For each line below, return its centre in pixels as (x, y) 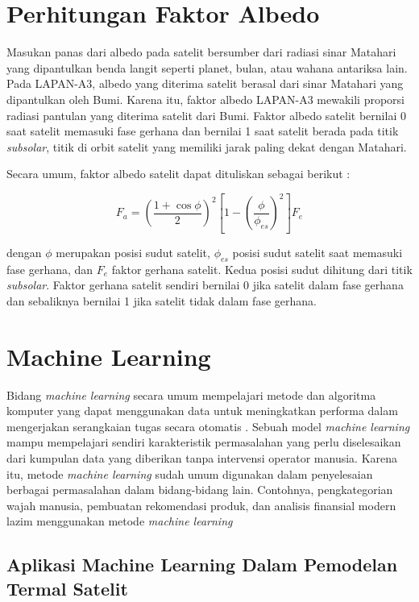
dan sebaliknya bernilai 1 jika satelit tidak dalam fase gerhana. (162, 300)
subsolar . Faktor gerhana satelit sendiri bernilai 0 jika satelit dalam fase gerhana (205, 285)
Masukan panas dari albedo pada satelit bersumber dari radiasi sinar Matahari (201, 52)
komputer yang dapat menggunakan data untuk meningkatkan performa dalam (202, 411)
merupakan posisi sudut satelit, (133, 252)
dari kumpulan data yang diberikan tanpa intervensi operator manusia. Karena (202, 457)
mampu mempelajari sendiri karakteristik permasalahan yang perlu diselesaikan (204, 442)
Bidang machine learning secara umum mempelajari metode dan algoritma (191, 394)
